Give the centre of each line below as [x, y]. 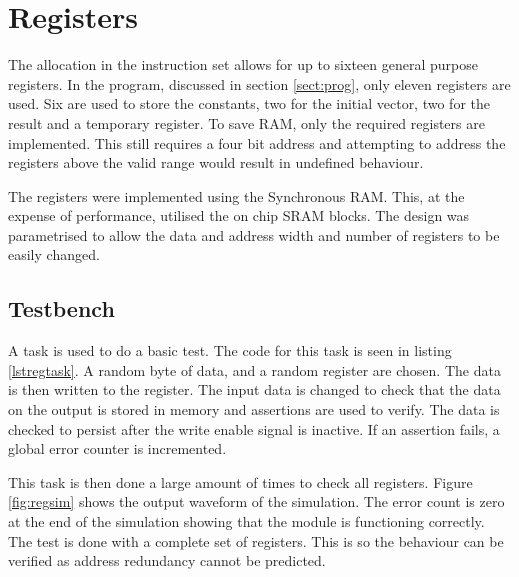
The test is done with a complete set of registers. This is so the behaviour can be [256, 540]
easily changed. [54, 254]
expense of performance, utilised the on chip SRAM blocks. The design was [239, 215]
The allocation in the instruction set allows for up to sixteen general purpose [243, 64]
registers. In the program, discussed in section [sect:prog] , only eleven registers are [259, 83]
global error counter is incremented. [117, 448]
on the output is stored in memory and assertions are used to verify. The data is [254, 409]
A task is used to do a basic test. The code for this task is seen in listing [230, 350]
